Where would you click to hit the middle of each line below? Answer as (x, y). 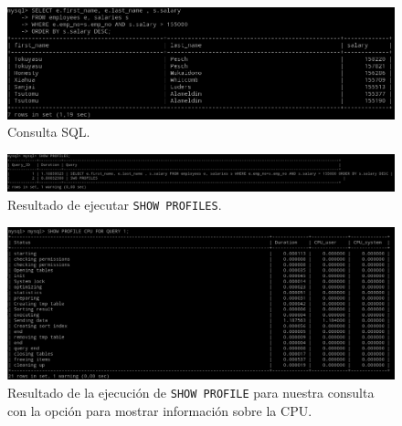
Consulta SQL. (49, 132)
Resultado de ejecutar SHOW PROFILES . (115, 204)
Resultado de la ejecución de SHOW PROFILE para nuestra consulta (191, 392)
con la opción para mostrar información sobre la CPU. (160, 410)
